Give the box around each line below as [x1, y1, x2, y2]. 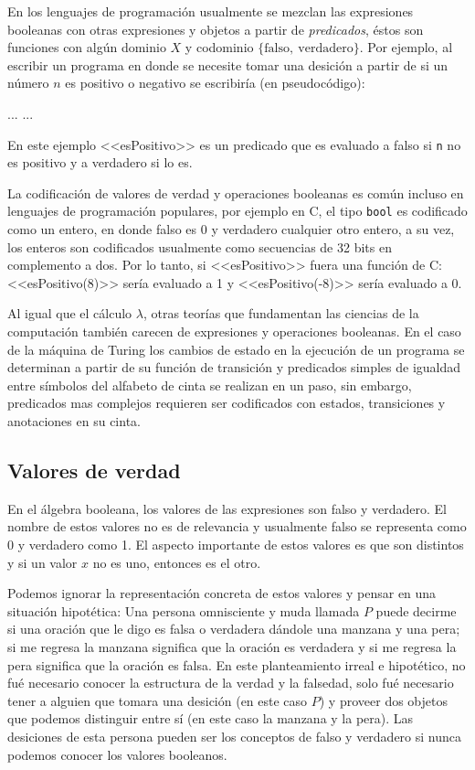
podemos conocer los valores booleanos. [7, 744, 227, 764]
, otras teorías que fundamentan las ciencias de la [142, 304, 419, 323]
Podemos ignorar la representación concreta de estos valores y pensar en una [7, 583, 437, 603]
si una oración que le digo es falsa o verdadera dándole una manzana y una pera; [7, 619, 460, 638]
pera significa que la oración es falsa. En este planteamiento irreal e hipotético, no [7, 655, 466, 674]
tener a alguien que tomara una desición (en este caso [7, 690, 308, 710]
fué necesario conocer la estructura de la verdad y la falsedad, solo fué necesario [7, 673, 454, 692]
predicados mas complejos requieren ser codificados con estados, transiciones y [7, 393, 446, 412]
